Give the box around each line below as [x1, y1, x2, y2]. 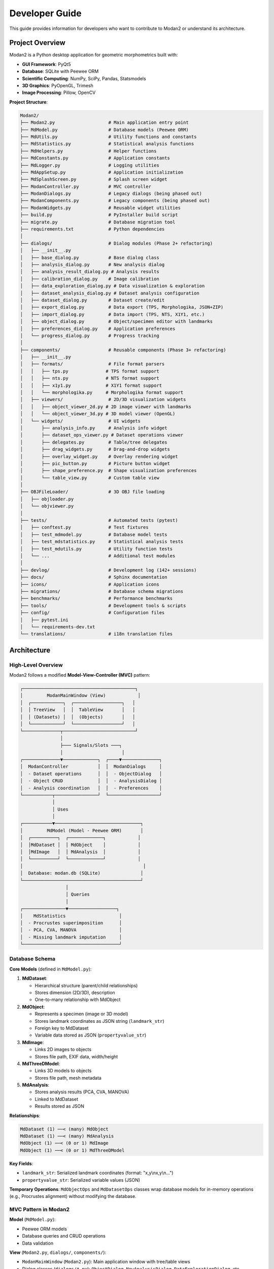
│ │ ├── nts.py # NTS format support [20, 376, 159, 381]
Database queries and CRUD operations [22, 1233, 106, 1239]
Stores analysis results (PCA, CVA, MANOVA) [35, 1089, 129, 1095]
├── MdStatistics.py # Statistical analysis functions [20, 141, 194, 147]
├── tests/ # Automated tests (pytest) [20, 518, 178, 523]
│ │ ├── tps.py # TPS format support [20, 368, 159, 374]
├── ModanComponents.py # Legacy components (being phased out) [20, 198, 211, 204]
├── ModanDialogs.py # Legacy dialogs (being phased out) [20, 191, 202, 196]
